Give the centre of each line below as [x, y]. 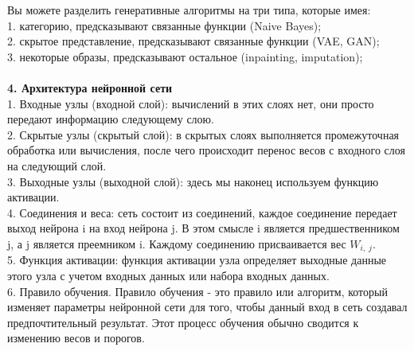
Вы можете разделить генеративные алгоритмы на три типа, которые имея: [189, 10]
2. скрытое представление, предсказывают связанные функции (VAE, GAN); [193, 41]
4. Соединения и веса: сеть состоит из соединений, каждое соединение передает [202, 212]
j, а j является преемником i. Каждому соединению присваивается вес [177, 243]
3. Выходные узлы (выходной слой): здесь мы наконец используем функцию [193, 181]
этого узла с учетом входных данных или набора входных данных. [168, 275]
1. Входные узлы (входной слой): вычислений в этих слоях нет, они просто [191, 103]
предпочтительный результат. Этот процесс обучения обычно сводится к [183, 322]
